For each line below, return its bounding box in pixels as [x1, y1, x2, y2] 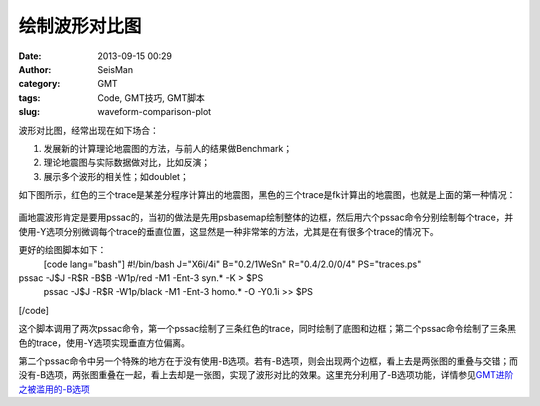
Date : [18, 50, 42, 62]
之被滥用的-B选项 [18, 383, 90, 395]
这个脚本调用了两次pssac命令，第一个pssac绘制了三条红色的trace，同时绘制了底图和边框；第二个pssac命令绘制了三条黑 [18, 323, 517, 335]
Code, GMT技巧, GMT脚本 [97, 91, 205, 104]
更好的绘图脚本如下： [18, 244, 107, 256]
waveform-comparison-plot [97, 106, 212, 118]
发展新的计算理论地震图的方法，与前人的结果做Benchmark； [43, 142, 293, 154]
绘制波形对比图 [18, 15, 142, 37]
